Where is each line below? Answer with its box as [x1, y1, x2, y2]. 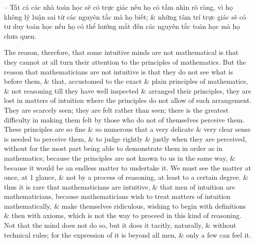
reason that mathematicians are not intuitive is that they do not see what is [4, 66, 233, 76]
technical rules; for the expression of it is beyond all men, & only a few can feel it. [4, 229, 251, 240]
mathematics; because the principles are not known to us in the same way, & [4, 152, 235, 163]
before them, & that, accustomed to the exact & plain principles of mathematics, [4, 76, 248, 86]
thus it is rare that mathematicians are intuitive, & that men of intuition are [4, 181, 235, 192]
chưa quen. [4, 30, 37, 41]
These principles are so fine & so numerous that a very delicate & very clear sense [4, 124, 251, 134]
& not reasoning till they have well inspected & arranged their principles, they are [4, 85, 252, 96]
